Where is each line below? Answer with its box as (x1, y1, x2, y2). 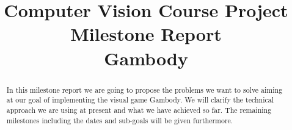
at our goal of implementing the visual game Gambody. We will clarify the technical (6, 95, 274, 105)
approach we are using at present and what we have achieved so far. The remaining (6, 104, 272, 115)
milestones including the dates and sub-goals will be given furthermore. (6, 115, 233, 125)
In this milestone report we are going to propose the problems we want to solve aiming (6, 84, 283, 95)
